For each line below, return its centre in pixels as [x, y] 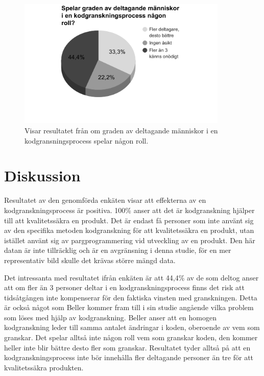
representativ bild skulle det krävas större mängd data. [90, 260]
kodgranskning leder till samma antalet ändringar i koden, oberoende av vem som [132, 327]
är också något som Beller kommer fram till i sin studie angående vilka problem [129, 307]
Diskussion [42, 175]
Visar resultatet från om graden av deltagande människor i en [121, 131]
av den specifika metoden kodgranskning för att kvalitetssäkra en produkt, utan [129, 230]
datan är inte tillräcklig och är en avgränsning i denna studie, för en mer [118, 250]
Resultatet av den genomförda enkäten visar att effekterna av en [105, 200]
